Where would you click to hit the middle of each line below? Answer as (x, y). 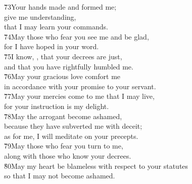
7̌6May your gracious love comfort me (62, 76)
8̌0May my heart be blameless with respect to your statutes (96, 165)
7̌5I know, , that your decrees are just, (63, 56)
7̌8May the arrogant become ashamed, (63, 116)
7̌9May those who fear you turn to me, (64, 146)
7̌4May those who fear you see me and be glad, (77, 36)
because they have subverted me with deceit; (73, 126)
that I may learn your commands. (56, 27)
